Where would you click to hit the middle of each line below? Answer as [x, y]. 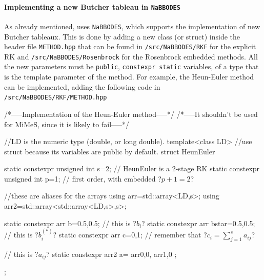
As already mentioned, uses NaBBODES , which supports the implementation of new [132, 26]
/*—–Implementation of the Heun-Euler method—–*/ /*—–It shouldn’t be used [131, 114]
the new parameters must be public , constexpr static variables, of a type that [131, 66]
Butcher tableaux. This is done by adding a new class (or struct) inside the [122, 36]
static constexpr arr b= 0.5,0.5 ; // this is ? [70, 223]
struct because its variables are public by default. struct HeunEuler [110, 151]
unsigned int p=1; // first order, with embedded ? [83, 178]
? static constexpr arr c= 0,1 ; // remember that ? [130, 235]
